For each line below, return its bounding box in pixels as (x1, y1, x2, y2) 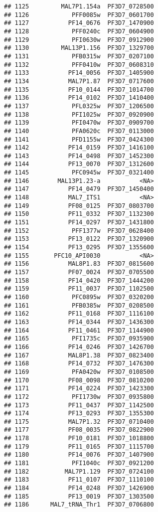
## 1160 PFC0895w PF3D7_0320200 (4, 293, 154, 301)
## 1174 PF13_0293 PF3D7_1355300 (4, 410, 154, 417)
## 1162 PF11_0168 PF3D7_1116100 (4, 310, 154, 318)
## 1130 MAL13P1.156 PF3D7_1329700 (4, 44, 154, 52)
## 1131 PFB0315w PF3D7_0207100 (4, 52, 154, 60)
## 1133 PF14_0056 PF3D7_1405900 (4, 69, 154, 77)
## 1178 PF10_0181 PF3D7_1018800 (4, 435, 154, 442)
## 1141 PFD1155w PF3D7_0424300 (4, 136, 154, 143)
